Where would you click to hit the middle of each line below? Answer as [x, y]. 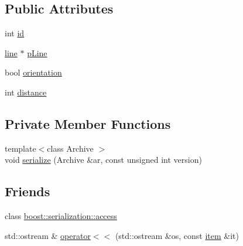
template [20, 148]
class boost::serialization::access [61, 216]
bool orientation [33, 72]
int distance [26, 92]
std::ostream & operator [48, 235]
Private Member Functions [88, 123]
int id [15, 33]
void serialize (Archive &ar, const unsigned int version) [103, 160]
